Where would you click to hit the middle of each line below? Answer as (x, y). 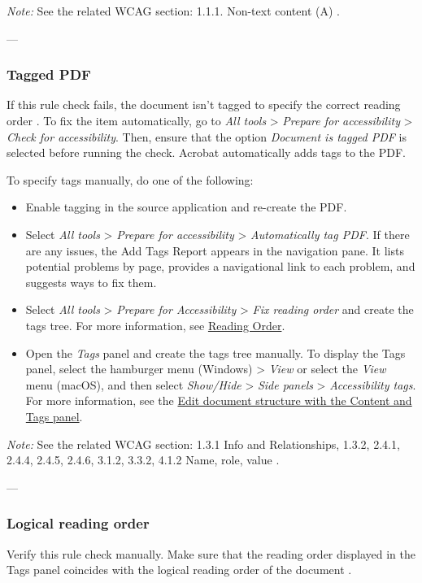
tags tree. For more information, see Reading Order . (155, 325)
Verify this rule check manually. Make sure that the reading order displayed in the (211, 553)
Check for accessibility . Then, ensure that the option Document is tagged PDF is (207, 136)
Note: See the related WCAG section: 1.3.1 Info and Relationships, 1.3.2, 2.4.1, (203, 444)
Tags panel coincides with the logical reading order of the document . (179, 570)
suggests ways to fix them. (91, 282)
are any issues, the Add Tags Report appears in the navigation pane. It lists (215, 250)
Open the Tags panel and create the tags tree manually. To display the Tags (215, 352)
